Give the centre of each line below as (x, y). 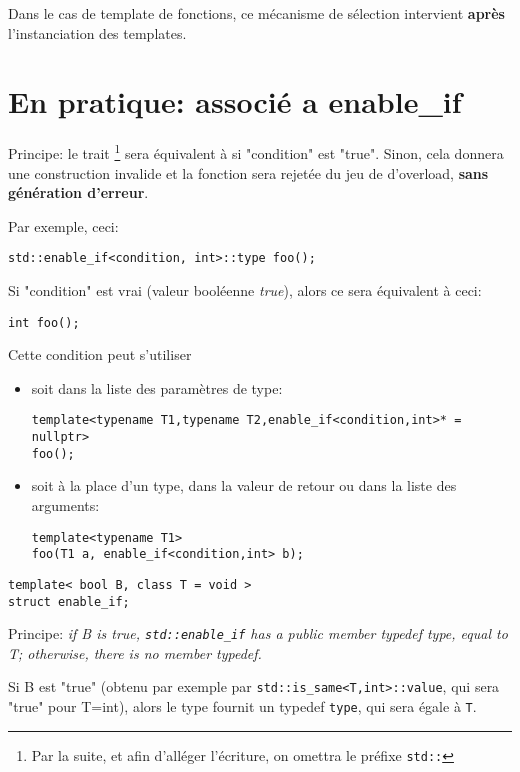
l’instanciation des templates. (97, 32)
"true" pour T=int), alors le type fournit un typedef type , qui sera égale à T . (242, 706)
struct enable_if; (69, 601)
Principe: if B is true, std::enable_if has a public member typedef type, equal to (258, 633)
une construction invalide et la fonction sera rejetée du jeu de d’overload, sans (248, 172)
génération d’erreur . (78, 192)
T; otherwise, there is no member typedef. (135, 652)
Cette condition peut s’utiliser (100, 354)
